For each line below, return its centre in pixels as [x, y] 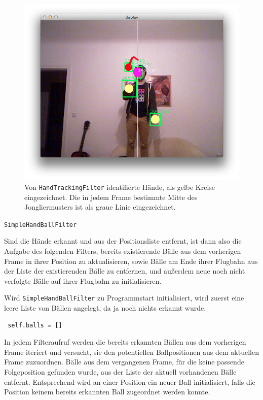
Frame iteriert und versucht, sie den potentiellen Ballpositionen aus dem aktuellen [131, 352]
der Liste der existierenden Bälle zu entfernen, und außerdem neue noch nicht [125, 271]
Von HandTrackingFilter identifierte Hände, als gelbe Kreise [120, 187]
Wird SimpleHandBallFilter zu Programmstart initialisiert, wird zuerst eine [124, 298]
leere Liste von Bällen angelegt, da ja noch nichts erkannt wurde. [105, 308]
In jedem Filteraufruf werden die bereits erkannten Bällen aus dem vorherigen [125, 342]
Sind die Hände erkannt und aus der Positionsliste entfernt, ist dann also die [123, 241]
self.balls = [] [35, 325]
